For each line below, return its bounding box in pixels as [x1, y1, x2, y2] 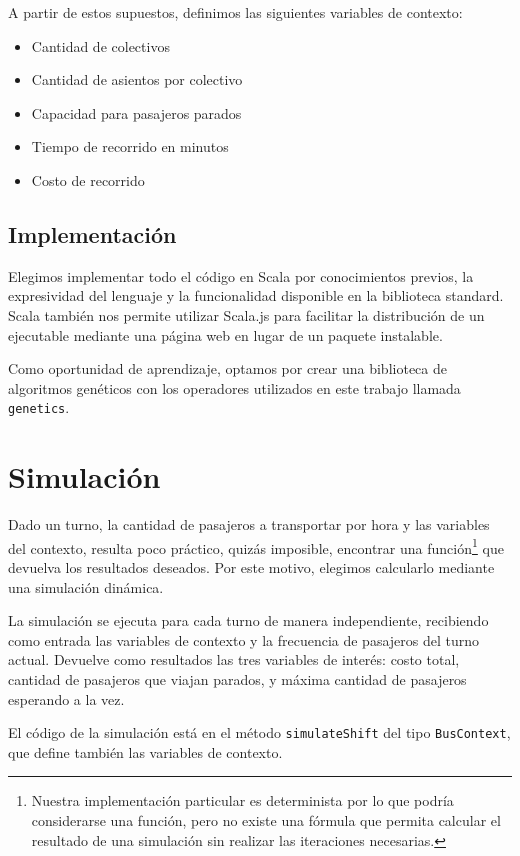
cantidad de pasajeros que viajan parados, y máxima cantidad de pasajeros [8, 668, 467, 689]
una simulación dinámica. [8, 576, 164, 597]
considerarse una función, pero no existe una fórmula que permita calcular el [31, 809, 501, 830]
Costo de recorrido [31, 169, 145, 190]
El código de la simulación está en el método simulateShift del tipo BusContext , [8, 722, 511, 743]
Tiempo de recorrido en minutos [31, 136, 229, 157]
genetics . [8, 397, 70, 418]
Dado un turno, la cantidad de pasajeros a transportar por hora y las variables [8, 514, 490, 535]
